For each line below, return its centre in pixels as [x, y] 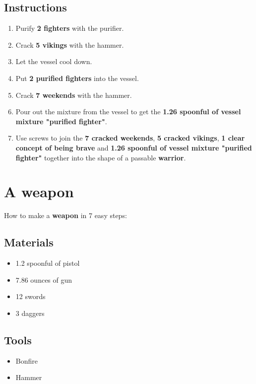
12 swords [31, 296]
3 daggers [30, 313]
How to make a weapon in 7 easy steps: [65, 215]
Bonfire [27, 360]
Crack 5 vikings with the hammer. [70, 44]
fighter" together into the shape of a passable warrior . [101, 157]
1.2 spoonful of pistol [48, 263]
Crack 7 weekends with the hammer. [74, 95]
